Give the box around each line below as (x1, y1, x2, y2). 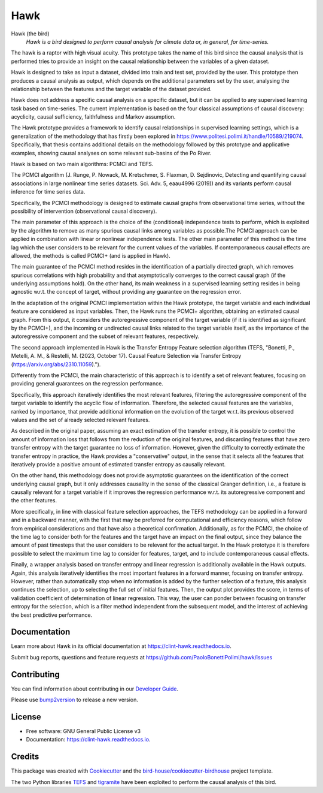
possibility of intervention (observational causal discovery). (11, 207, 157, 215)
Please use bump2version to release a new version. (11, 696, 139, 704)
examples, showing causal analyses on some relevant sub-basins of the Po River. (11, 149, 212, 156)
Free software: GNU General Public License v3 (26, 728, 141, 735)
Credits (11, 752, 39, 762)
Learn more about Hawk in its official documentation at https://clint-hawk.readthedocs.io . (11, 643, 231, 650)
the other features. (11, 497, 57, 504)
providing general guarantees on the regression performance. (11, 380, 164, 387)
